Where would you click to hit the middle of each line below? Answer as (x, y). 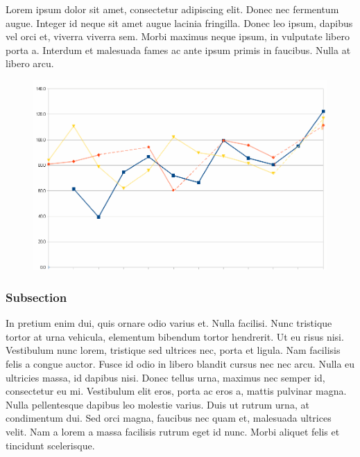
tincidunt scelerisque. (50, 445)
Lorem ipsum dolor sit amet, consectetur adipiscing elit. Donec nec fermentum (172, 9)
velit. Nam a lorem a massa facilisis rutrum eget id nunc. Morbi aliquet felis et (173, 431)
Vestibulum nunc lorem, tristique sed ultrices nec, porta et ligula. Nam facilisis (173, 350)
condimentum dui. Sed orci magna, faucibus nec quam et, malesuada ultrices (169, 418)
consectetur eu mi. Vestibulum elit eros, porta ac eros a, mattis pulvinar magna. (176, 391)
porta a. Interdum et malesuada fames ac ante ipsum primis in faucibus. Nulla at (178, 50)
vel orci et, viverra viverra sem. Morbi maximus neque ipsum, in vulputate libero (178, 36)
